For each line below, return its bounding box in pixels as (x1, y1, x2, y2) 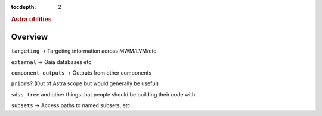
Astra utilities (11, 15, 52, 23)
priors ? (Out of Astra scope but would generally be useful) (11, 80, 159, 87)
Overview (11, 32, 48, 42)
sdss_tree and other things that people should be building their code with (11, 91, 196, 98)
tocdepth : (11, 4, 36, 10)
